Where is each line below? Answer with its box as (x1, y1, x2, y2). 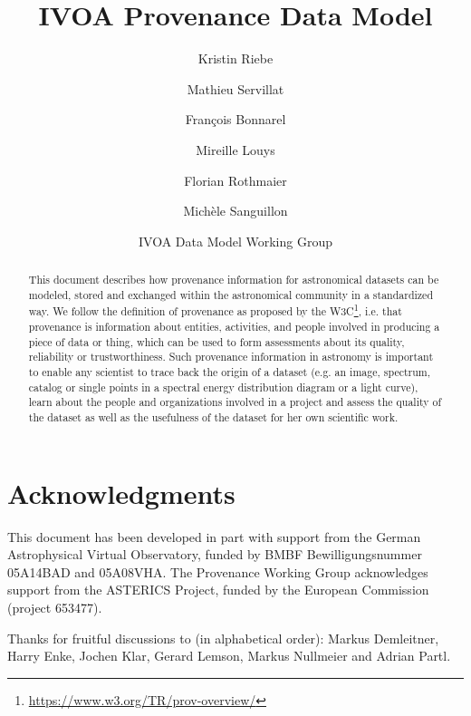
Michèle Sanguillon (183, 201, 288, 220)
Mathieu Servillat (187, 79, 284, 98)
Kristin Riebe (197, 49, 274, 68)
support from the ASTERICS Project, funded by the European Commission (7, 580, 429, 599)
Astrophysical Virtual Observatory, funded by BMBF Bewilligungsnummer (7, 545, 422, 564)
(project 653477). (7, 597, 102, 616)
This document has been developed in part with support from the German (7, 527, 421, 546)
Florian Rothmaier (184, 170, 287, 189)
